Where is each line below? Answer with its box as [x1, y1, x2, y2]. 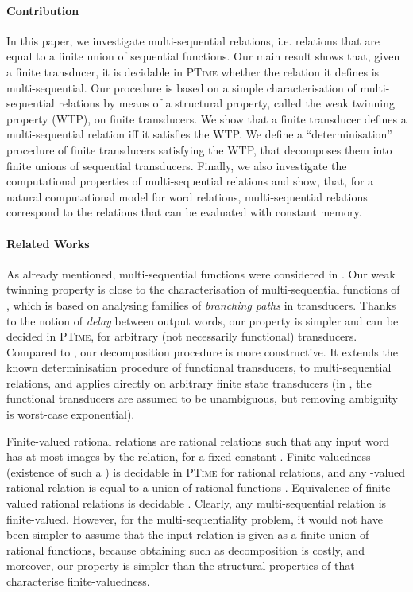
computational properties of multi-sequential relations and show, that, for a [6, 173, 374, 189]
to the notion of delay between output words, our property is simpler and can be [6, 312, 399, 329]
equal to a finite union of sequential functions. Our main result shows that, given [6, 48, 400, 64]
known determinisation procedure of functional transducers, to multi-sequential [6, 359, 392, 376]
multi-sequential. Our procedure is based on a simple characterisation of [6, 79, 357, 95]
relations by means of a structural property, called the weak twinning [58, 95, 395, 111]
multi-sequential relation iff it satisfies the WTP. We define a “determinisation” [6, 126, 392, 142]
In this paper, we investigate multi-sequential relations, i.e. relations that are [6, 32, 380, 49]
